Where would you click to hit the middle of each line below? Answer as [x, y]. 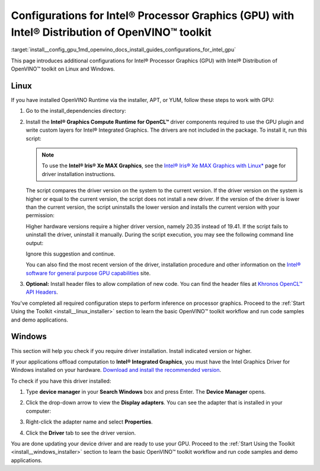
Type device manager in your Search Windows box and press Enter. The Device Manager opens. [146, 392]
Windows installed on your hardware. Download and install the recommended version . [116, 370]
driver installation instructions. [79, 174]
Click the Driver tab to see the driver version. [81, 432]
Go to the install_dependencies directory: [76, 111]
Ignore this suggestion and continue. [71, 254]
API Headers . [42, 292]
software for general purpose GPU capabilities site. [88, 273]
